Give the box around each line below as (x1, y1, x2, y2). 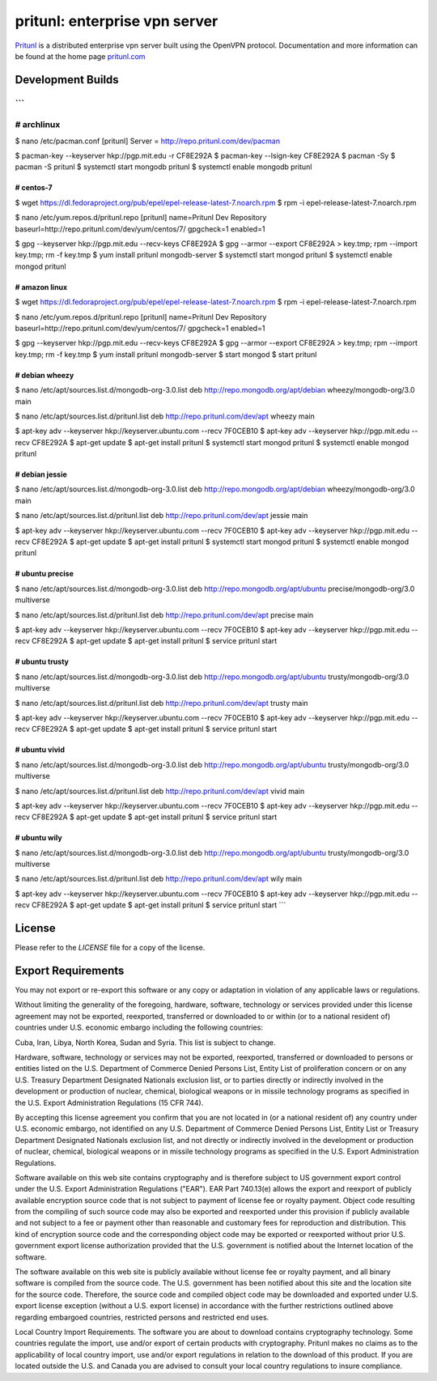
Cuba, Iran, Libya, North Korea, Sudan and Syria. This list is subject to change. (15, 1037, 276, 1047)
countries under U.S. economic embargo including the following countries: (15, 1022, 263, 1032)
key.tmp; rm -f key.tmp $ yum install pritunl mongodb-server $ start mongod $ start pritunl (15, 349, 317, 359)
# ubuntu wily (15, 833, 62, 843)
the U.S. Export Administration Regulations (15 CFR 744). (15, 1098, 204, 1107)
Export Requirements (15, 963, 125, 977)
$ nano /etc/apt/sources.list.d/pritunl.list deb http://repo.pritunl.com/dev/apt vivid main (15, 786, 305, 796)
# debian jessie (15, 470, 68, 479)
